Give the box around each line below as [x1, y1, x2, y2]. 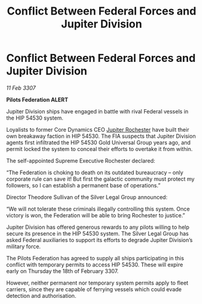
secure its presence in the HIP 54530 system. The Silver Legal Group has [6, 229, 189, 237]
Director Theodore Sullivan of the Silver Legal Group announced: [6, 193, 168, 201]
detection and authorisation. [6, 292, 77, 299]
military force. [6, 243, 41, 250]
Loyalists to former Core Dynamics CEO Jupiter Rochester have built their [6, 126, 189, 133]
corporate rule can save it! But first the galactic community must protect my [6, 175, 195, 183]
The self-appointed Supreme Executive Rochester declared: [6, 157, 155, 164]
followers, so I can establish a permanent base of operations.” [6, 181, 161, 189]
